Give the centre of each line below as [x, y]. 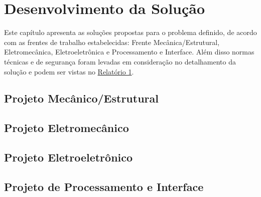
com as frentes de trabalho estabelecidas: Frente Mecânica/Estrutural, [112, 42]
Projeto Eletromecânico [67, 128]
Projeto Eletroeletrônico [69, 157]
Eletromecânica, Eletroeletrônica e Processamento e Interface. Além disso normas [129, 52]
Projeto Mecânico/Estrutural [81, 98]
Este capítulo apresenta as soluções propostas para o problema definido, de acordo [130, 32]
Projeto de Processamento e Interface [104, 186]
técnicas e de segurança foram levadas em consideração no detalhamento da [120, 61]
